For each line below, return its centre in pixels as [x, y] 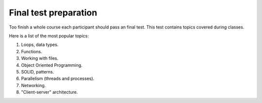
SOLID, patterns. [38, 72]
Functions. [32, 51]
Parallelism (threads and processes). [58, 79]
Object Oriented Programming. [52, 65]
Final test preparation [53, 13]
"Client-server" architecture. [49, 92]
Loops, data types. [40, 45]
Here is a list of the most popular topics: [49, 36]
